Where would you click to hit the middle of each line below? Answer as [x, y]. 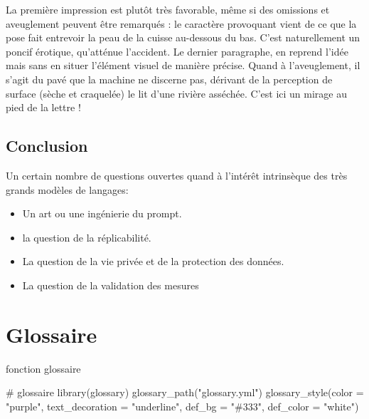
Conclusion [47, 146]
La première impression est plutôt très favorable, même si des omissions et [168, 9]
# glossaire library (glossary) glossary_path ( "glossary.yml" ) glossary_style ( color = [185, 392]
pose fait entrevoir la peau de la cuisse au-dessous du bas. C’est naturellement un [183, 37]
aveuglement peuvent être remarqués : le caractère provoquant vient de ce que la [181, 23]
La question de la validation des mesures [111, 285]
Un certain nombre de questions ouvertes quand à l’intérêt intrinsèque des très [177, 175]
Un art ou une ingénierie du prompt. [102, 213]
